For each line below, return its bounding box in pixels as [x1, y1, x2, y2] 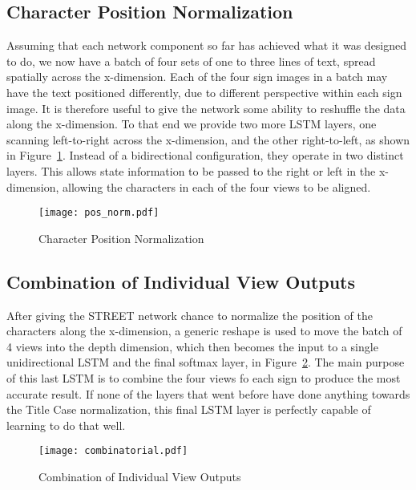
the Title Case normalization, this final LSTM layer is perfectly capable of [6, 401, 371, 418]
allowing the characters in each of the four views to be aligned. [63, 178, 371, 195]
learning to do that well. [6, 416, 126, 433]
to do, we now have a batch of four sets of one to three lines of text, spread [6, 52, 376, 69]
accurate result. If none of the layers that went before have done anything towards [6, 385, 410, 402]
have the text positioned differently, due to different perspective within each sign [6, 83, 402, 100]
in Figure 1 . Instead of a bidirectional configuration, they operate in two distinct [6, 147, 404, 164]
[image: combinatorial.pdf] [38, 445, 188, 457]
